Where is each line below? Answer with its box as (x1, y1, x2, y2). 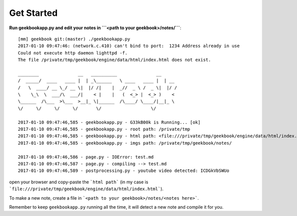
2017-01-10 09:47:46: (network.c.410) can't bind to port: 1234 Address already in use (18, 43, 240, 49)
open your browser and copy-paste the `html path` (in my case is (9, 179, 148, 185)
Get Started (9, 7, 58, 18)
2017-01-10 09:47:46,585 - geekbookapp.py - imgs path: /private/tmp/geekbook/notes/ (18, 140, 232, 146)
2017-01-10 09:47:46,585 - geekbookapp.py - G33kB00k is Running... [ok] (18, 119, 201, 125)
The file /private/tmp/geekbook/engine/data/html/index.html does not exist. (18, 57, 211, 63)
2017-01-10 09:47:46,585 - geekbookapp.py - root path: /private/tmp (18, 126, 191, 132)
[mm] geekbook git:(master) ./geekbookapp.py (18, 36, 131, 42)
